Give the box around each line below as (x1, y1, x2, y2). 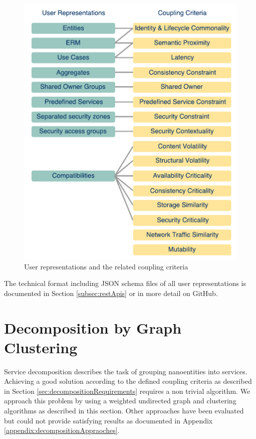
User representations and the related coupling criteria (24, 261, 188, 271)
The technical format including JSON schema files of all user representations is (4, 278, 246, 288)
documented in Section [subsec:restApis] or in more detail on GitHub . (4, 287, 218, 298)
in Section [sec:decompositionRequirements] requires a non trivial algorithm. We (4, 385, 250, 396)
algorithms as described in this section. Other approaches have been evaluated (4, 405, 244, 416)
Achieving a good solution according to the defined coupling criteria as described (4, 376, 252, 386)
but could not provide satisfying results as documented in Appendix (4, 415, 213, 425)
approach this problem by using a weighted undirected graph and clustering (4, 395, 236, 406)
